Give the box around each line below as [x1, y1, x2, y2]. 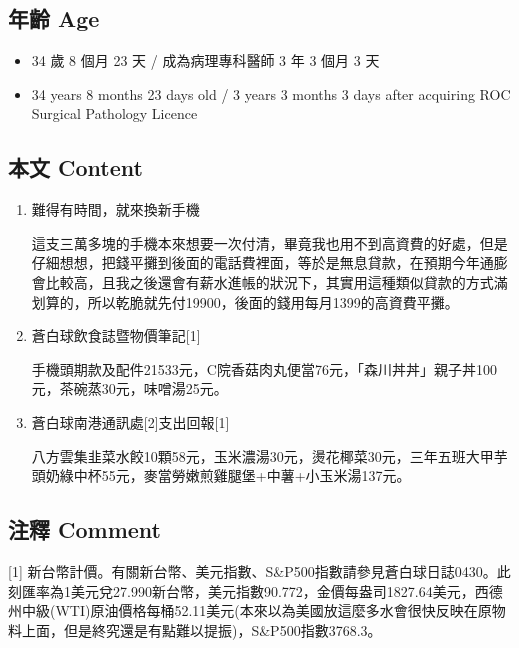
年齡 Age [8, 3, 100, 34]
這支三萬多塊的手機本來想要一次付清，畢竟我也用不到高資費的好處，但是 [31, 232, 508, 253]
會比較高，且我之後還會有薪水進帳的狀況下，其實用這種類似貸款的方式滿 [31, 271, 508, 292]
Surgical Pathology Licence [31, 103, 198, 124]
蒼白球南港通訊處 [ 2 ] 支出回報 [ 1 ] [31, 411, 230, 432]
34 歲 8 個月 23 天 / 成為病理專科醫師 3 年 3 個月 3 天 [31, 50, 380, 71]
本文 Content [8, 152, 143, 183]
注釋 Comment [8, 514, 162, 545]
